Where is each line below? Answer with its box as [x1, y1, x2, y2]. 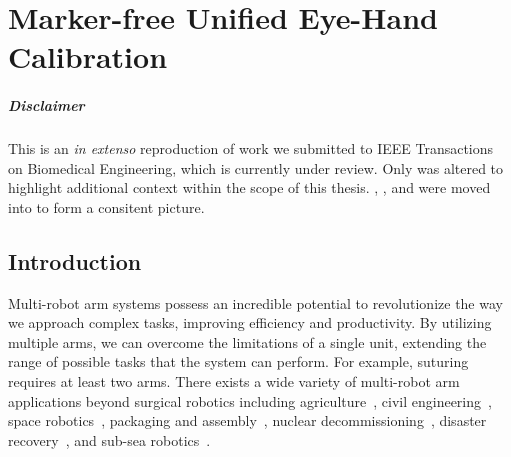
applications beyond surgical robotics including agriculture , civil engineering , [8, 390, 492, 411]
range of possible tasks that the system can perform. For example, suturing [8, 351, 469, 372]
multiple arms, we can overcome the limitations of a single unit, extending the [8, 331, 487, 352]
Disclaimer [8, 95, 85, 116]
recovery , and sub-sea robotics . [8, 429, 211, 450]
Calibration [8, 36, 168, 77]
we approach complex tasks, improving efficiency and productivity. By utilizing [8, 312, 492, 333]
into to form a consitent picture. [8, 196, 205, 217]
